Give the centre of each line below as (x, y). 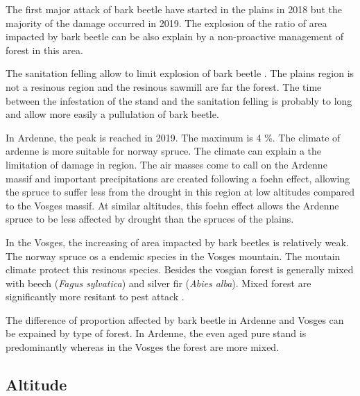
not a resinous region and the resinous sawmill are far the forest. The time (164, 86)
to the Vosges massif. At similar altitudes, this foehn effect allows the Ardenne (172, 205)
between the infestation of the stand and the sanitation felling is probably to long (179, 100)
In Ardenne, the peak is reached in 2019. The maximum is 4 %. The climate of (173, 137)
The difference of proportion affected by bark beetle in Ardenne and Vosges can (175, 319)
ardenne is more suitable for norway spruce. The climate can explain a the (164, 151)
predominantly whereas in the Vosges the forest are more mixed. (143, 347)
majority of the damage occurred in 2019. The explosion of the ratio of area (166, 23)
